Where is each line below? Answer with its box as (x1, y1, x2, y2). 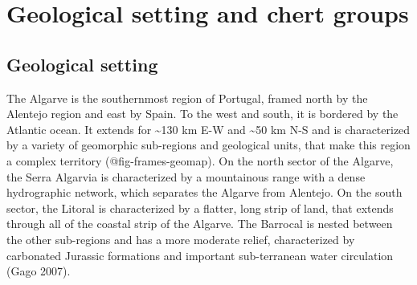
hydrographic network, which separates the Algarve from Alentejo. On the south (6, 184, 403, 201)
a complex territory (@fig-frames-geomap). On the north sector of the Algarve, (6, 152, 394, 169)
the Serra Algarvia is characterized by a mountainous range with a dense (6, 168, 366, 185)
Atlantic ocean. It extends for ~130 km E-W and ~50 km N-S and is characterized (6, 120, 411, 137)
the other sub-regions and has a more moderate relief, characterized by (6, 230, 355, 247)
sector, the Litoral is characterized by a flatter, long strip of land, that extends (6, 199, 394, 216)
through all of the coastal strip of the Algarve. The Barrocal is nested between (6, 215, 393, 232)
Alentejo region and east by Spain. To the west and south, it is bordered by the (6, 105, 399, 122)
